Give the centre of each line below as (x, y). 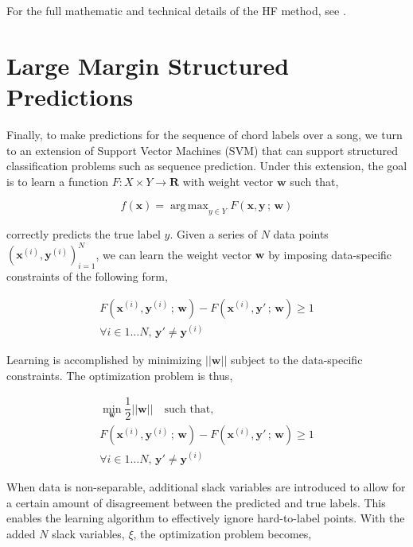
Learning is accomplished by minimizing (104, 360)
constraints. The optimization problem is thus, (120, 375)
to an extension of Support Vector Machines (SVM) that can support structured (203, 150)
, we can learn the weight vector (174, 254)
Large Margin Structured (148, 65)
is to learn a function (58, 181)
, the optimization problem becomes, (222, 533)
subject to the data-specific (296, 360)
